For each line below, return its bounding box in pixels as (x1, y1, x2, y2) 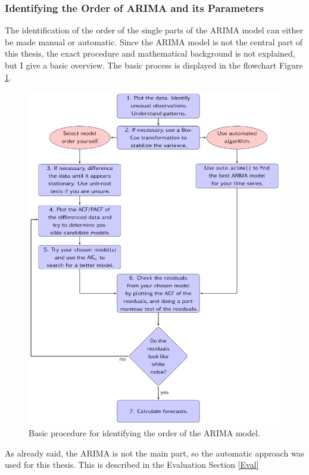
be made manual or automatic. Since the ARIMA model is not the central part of (5, 35, 303, 48)
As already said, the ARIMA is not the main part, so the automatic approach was (5, 446, 305, 459)
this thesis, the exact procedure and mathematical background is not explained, (5, 47, 295, 60)
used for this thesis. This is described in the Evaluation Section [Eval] (5, 458, 259, 471)
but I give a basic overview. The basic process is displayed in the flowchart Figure (5, 59, 303, 71)
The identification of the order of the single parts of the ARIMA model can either (5, 24, 304, 36)
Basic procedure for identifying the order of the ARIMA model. (29, 427, 260, 439)
